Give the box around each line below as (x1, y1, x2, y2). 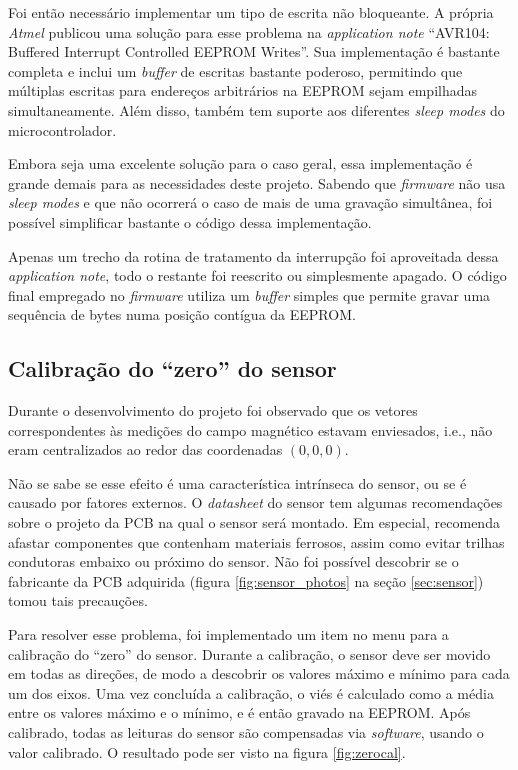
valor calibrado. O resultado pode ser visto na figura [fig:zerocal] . (8, 741, 406, 762)
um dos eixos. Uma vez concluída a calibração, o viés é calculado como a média (8, 682, 494, 703)
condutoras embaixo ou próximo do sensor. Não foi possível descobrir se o (8, 551, 459, 572)
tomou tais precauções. (8, 590, 148, 611)
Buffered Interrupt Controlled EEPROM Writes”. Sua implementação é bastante (8, 41, 500, 62)
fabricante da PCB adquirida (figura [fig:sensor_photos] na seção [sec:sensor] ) (8, 570, 484, 591)
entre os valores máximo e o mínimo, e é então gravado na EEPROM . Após (8, 702, 471, 723)
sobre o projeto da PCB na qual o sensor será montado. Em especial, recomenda (8, 512, 500, 533)
